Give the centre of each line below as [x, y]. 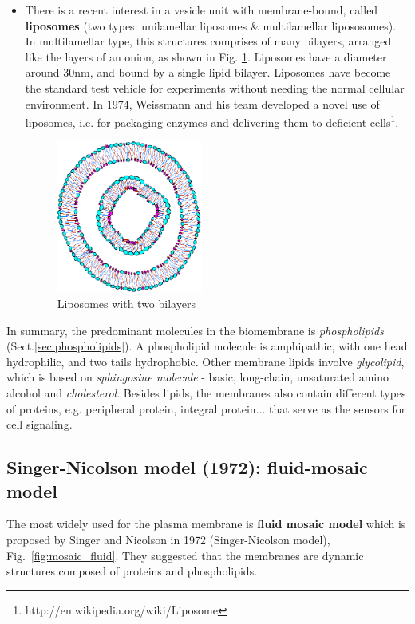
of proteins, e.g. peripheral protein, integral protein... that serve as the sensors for [206, 408]
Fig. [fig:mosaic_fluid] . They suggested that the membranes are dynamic [185, 555]
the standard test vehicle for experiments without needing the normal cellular [215, 87]
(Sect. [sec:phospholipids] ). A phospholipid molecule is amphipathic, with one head [207, 346]
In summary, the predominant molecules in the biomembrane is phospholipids [195, 330]
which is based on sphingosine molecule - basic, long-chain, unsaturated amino [198, 377]
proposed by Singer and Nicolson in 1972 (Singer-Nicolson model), [168, 539]
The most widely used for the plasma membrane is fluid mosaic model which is [206, 524]
